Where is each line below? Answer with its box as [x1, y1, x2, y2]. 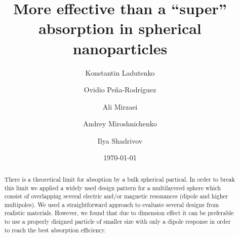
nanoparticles [72, 38, 168, 58]
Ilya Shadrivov [97, 135, 143, 146]
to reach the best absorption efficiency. [4, 225, 106, 234]
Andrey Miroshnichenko [83, 118, 157, 129]
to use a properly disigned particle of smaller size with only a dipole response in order [4, 217, 231, 226]
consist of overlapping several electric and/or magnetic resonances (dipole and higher [4, 192, 228, 200]
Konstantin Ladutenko [85, 67, 155, 78]
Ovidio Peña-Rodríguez [84, 84, 156, 95]
